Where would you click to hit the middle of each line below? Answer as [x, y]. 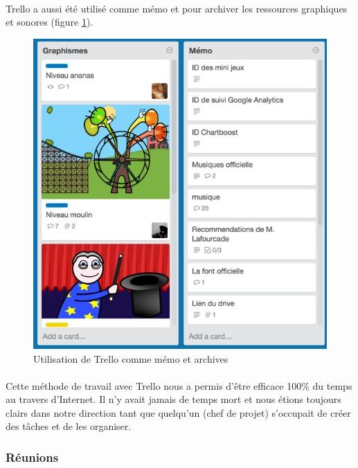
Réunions [32, 457]
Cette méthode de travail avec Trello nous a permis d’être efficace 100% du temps [179, 385]
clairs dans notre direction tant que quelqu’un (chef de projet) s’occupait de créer [178, 412]
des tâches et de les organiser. [69, 426]
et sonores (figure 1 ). [50, 22]
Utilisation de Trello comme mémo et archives [131, 358]
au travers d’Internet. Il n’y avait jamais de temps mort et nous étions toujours [173, 399]
